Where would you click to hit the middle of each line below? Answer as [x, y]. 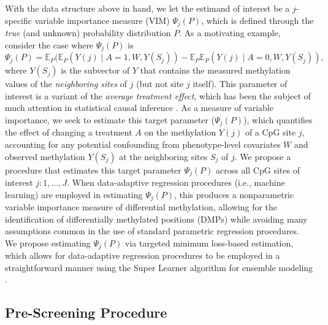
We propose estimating [48, 243]
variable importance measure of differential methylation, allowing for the [141, 207]
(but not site [160, 84]
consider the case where [49, 44]
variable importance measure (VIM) [102, 20]
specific [19, 20]
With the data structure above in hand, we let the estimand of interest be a [147, 8]
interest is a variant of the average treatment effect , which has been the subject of [158, 95]
